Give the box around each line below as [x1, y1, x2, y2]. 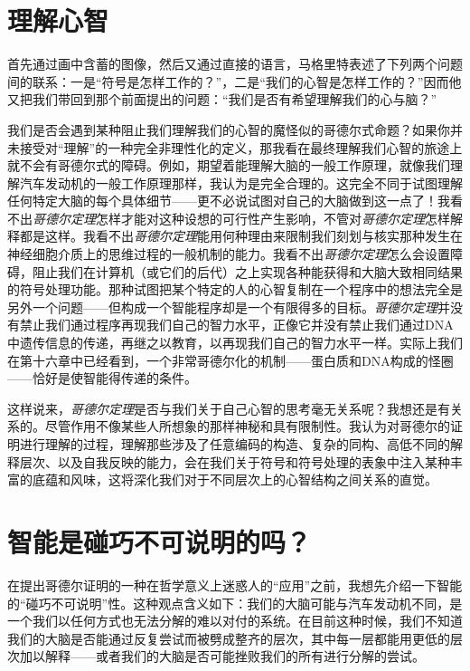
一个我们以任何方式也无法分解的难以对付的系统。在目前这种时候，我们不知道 [7, 611, 463, 630]
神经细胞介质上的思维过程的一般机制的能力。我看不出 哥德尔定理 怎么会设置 [7, 244, 450, 264]
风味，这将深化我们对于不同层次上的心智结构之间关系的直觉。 [70, 470, 437, 489]
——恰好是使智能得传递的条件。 [7, 369, 197, 388]
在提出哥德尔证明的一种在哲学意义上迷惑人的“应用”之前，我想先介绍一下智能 [7, 575, 463, 594]
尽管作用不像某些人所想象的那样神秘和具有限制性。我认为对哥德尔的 [44, 417, 450, 436]
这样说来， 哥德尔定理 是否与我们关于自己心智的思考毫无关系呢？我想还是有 [7, 398, 450, 417]
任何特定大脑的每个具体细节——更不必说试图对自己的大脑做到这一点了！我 [7, 191, 450, 210]
